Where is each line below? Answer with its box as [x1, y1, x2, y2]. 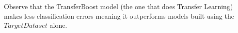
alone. [49, 20, 67, 30]
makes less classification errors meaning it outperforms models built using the [4, 11, 234, 21]
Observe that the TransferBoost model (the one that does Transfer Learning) [4, 1, 233, 11]
